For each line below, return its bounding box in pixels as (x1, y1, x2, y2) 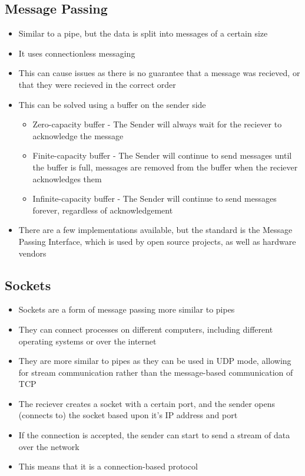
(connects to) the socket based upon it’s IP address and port (18, 409, 238, 421)
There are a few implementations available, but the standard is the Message (18, 224, 293, 236)
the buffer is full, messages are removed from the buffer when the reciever (32, 160, 298, 173)
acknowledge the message (32, 129, 124, 142)
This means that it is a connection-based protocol (18, 460, 198, 472)
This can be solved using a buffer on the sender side (18, 98, 206, 110)
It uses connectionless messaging (18, 47, 135, 59)
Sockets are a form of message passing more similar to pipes (18, 303, 235, 316)
